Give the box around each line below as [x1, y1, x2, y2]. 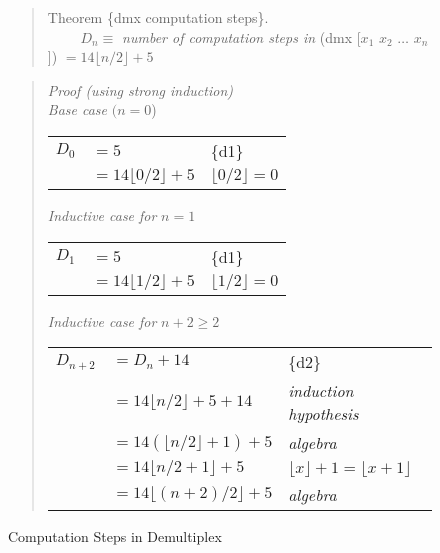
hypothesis [288, 402, 359, 426]
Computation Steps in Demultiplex [8, 526, 222, 547]
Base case [47, 99, 108, 120]
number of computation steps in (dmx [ [122, 26, 361, 47]
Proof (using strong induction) [47, 79, 233, 100]
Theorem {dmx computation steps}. [47, 7, 269, 27]
